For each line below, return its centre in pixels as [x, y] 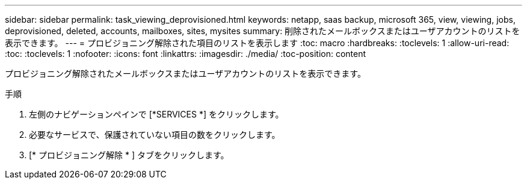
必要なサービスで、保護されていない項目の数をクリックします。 [155, 135]
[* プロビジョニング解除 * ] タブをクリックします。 [129, 155]
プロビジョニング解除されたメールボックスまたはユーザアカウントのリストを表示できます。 [185, 73]
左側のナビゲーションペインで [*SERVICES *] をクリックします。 [156, 114]
